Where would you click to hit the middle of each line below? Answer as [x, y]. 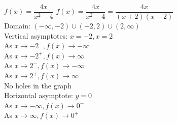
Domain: [17, 26]
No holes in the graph [38, 85]
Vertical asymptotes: [36, 35]
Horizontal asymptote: [39, 95]
